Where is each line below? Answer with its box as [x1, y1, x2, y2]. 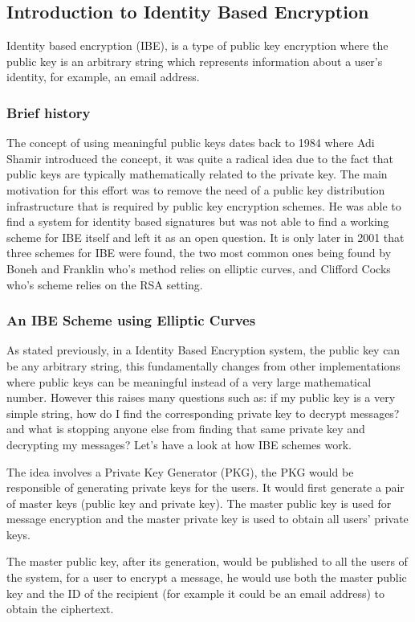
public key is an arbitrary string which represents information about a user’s [6, 52, 383, 69]
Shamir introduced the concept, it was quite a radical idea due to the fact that [6, 149, 394, 166]
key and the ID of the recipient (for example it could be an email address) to [6, 584, 385, 601]
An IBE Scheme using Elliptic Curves [6, 310, 256, 330]
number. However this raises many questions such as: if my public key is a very [6, 389, 396, 406]
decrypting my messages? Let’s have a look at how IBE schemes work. [6, 436, 352, 452]
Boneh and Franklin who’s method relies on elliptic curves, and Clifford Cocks [6, 260, 391, 276]
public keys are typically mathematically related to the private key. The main [6, 166, 388, 182]
